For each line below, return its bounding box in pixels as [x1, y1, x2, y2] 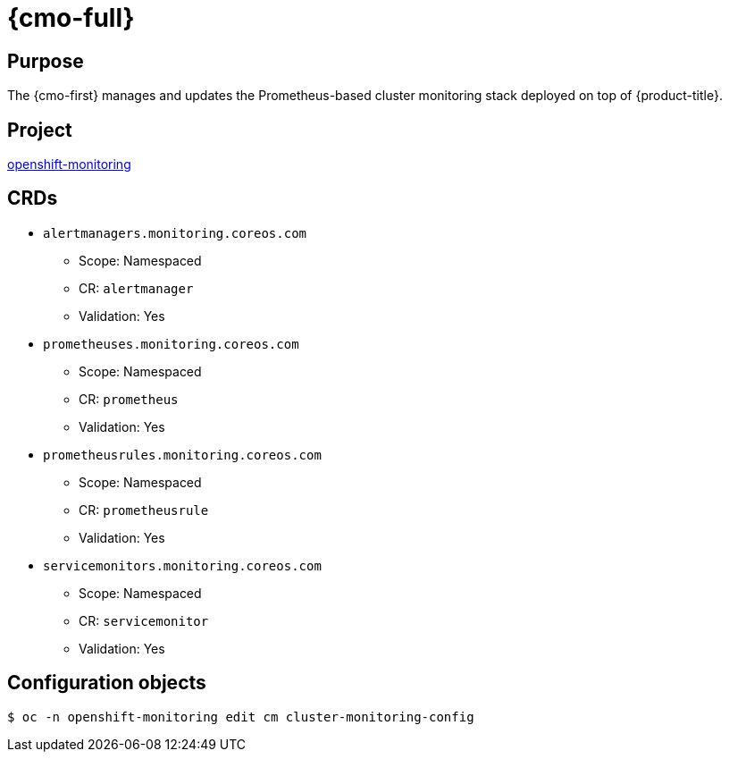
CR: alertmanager [79, 280, 194, 296]
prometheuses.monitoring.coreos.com [43, 336, 299, 351]
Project [7, 118, 72, 141]
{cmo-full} [7, 3, 135, 33]
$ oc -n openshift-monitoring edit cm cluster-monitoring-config [7, 709, 474, 724]
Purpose [7, 49, 84, 72]
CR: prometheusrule [79, 502, 209, 518]
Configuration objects [7, 671, 206, 695]
